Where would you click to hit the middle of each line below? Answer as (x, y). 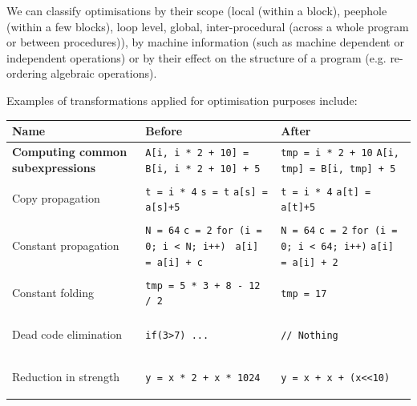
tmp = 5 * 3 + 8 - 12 (203, 285)
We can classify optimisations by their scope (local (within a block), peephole (197, 10)
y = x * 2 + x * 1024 (203, 378)
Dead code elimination (67, 334)
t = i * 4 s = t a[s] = (206, 192)
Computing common (70, 151)
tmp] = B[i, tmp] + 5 (338, 169)
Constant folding (53, 292)
